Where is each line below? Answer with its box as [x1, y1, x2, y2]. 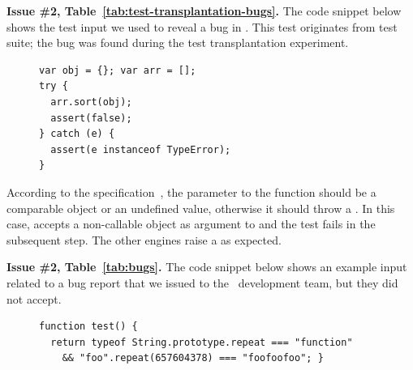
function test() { [39, 321, 138, 333]
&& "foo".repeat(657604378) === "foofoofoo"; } [62, 352, 324, 364]
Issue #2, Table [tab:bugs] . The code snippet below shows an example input [6, 258, 407, 275]
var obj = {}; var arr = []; [39, 64, 196, 76]
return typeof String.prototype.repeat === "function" [50, 336, 353, 348]
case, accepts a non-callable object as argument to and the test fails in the [6, 215, 376, 232]
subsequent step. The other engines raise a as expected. [6, 231, 282, 248]
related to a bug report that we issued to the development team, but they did [6, 274, 398, 291]
